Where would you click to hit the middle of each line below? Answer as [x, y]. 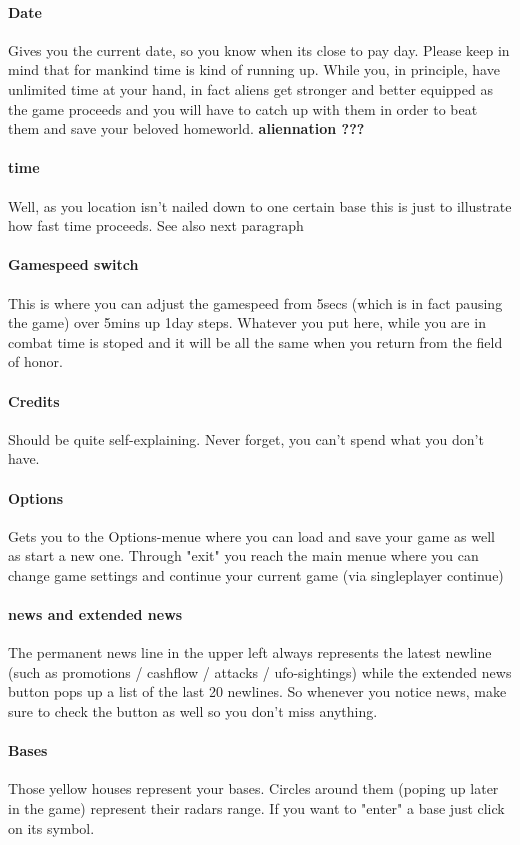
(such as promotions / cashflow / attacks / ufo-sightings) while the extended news [260, 671]
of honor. [35, 361]
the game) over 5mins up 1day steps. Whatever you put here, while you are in [247, 322]
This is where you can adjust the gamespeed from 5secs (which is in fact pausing [255, 302]
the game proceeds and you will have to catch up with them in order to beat [243, 108]
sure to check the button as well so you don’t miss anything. [193, 711]
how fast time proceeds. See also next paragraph [156, 225]
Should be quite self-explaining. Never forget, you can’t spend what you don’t [246, 438]
